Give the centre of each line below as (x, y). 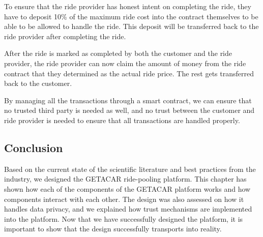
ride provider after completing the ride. (65, 36)
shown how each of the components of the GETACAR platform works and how (127, 188)
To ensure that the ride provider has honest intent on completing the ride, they (128, 6)
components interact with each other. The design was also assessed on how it (124, 199)
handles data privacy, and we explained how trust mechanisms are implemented (128, 209)
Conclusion (34, 147)
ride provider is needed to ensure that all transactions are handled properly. (122, 120)
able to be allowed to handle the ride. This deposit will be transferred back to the (131, 26)
